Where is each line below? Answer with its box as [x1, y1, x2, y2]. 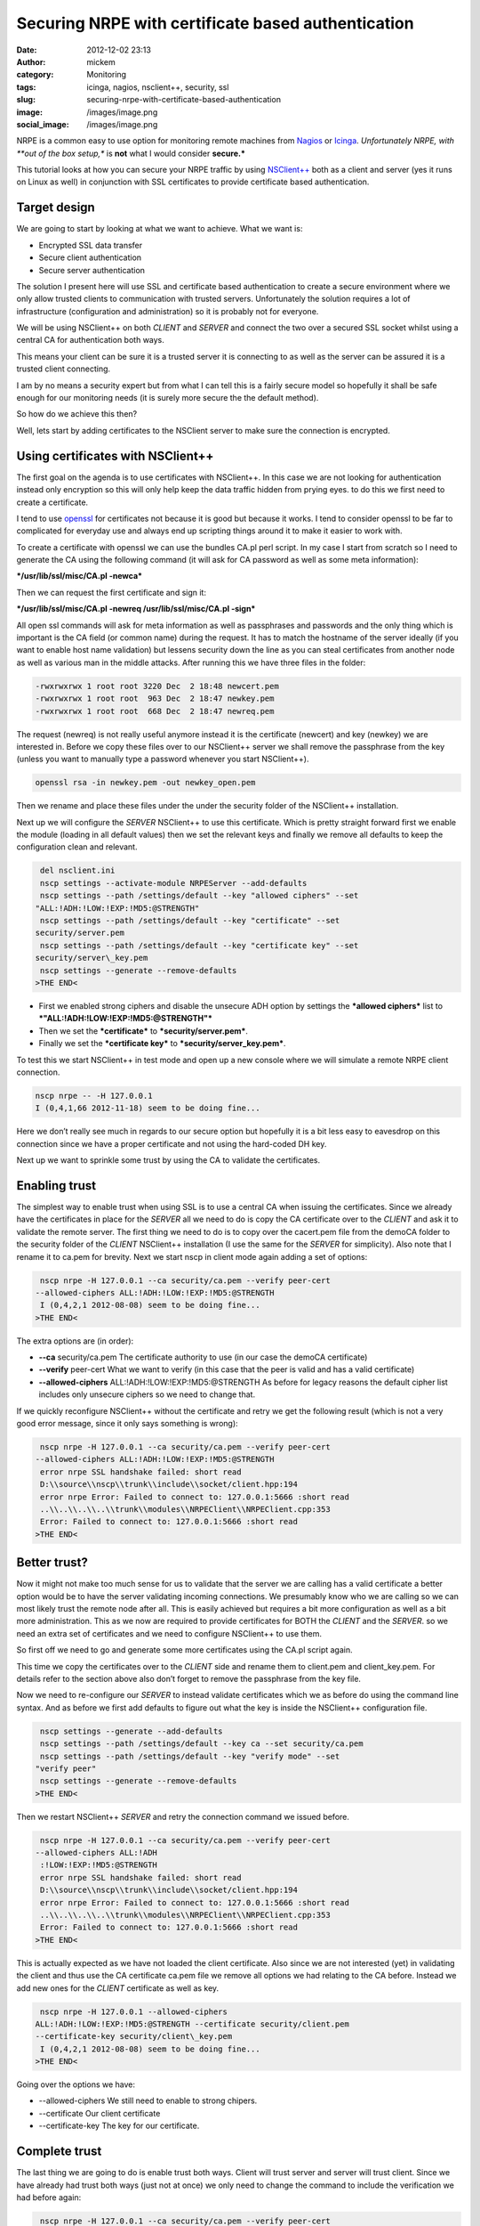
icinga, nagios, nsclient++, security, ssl [86, 81, 229, 93]
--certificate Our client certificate [38, 2108, 161, 2118]
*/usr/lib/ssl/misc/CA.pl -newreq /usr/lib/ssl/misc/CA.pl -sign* [16, 604, 256, 614]
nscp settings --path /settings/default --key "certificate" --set [40, 915, 340, 926]
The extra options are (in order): [16, 1336, 134, 1346]
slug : [16, 94, 36, 105]
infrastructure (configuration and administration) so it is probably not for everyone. [16, 305, 319, 316]
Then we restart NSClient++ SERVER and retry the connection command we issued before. [16, 1811, 350, 1822]
